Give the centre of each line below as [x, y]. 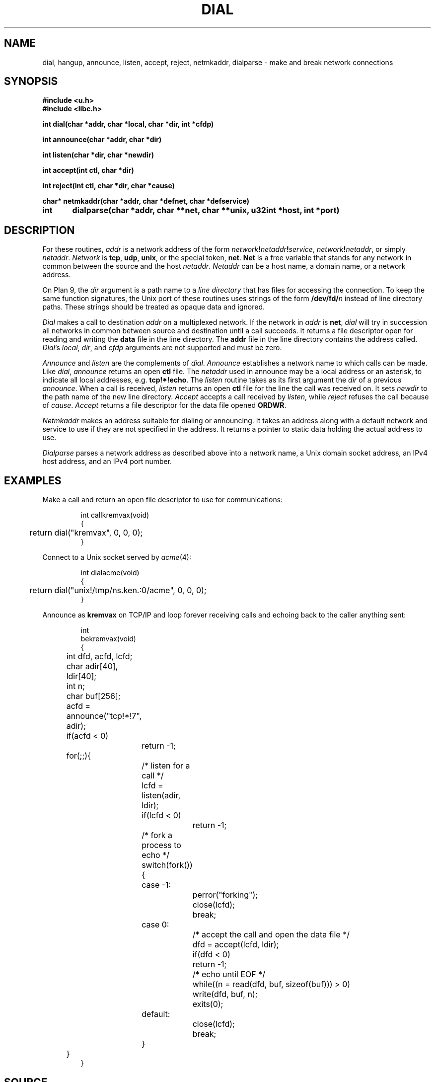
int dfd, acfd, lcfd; [99, 657]
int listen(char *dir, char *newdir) [98, 155]
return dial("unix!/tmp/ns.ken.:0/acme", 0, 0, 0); [118, 590]
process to [161, 845]
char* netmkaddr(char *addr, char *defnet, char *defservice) [146, 201]
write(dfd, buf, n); [225, 994]
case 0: [155, 925]
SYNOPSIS [31, 81]
